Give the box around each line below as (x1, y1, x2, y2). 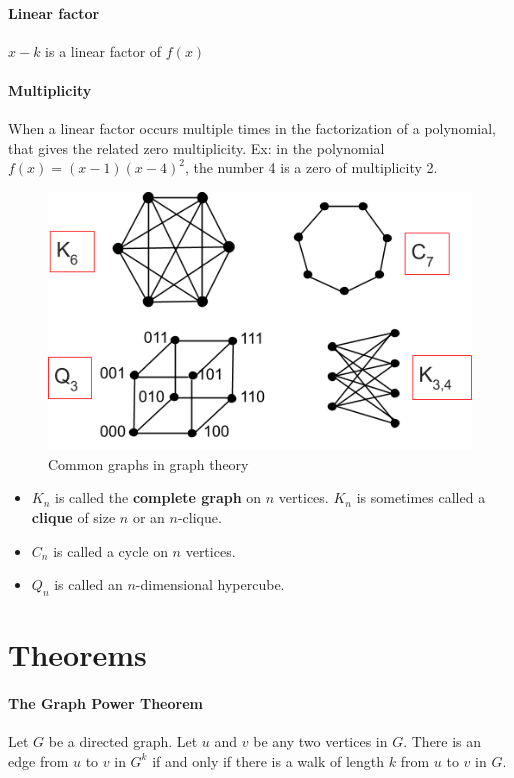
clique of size (31, 506, 116, 527)
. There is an (403, 731, 482, 752)
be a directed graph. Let (48, 731, 198, 752)
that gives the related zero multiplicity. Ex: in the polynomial (8, 137, 385, 158)
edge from (8, 750, 69, 771)
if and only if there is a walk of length (152, 750, 385, 771)
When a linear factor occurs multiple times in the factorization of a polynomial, (8, 118, 496, 139)
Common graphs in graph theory (48, 453, 249, 474)
